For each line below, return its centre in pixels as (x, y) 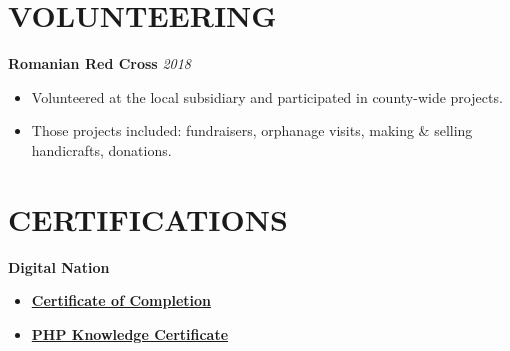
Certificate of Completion (121, 300)
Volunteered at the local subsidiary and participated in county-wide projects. (267, 96)
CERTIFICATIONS (148, 218)
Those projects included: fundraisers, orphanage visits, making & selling (252, 130)
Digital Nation (59, 266)
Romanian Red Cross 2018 (100, 63)
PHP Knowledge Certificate (130, 333)
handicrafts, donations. (101, 149)
